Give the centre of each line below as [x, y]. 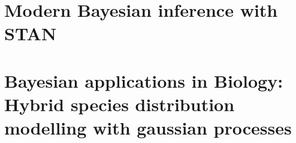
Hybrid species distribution [120, 104]
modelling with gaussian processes [148, 128]
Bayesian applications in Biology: [144, 80]
